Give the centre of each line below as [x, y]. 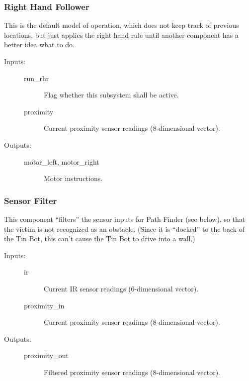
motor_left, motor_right [62, 161]
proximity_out [46, 355]
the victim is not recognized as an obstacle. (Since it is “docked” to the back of [124, 229]
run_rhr [37, 78]
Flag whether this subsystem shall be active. [111, 95]
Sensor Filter [31, 200]
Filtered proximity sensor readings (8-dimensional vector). [132, 372]
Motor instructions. [73, 178]
